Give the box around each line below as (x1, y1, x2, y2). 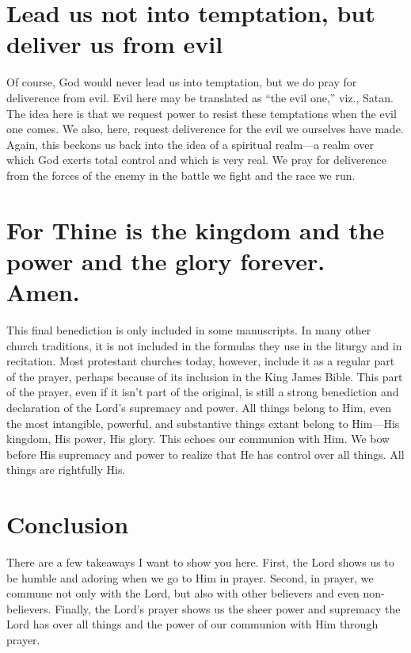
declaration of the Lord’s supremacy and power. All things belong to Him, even (6, 399, 391, 415)
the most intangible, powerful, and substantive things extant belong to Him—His (6, 414, 400, 431)
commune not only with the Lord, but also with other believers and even (6, 585, 360, 601)
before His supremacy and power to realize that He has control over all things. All (6, 445, 405, 462)
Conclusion (6, 508, 129, 540)
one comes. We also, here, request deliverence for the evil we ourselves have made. (6, 120, 404, 137)
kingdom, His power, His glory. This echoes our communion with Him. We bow (6, 430, 390, 447)
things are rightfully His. (6, 461, 126, 478)
